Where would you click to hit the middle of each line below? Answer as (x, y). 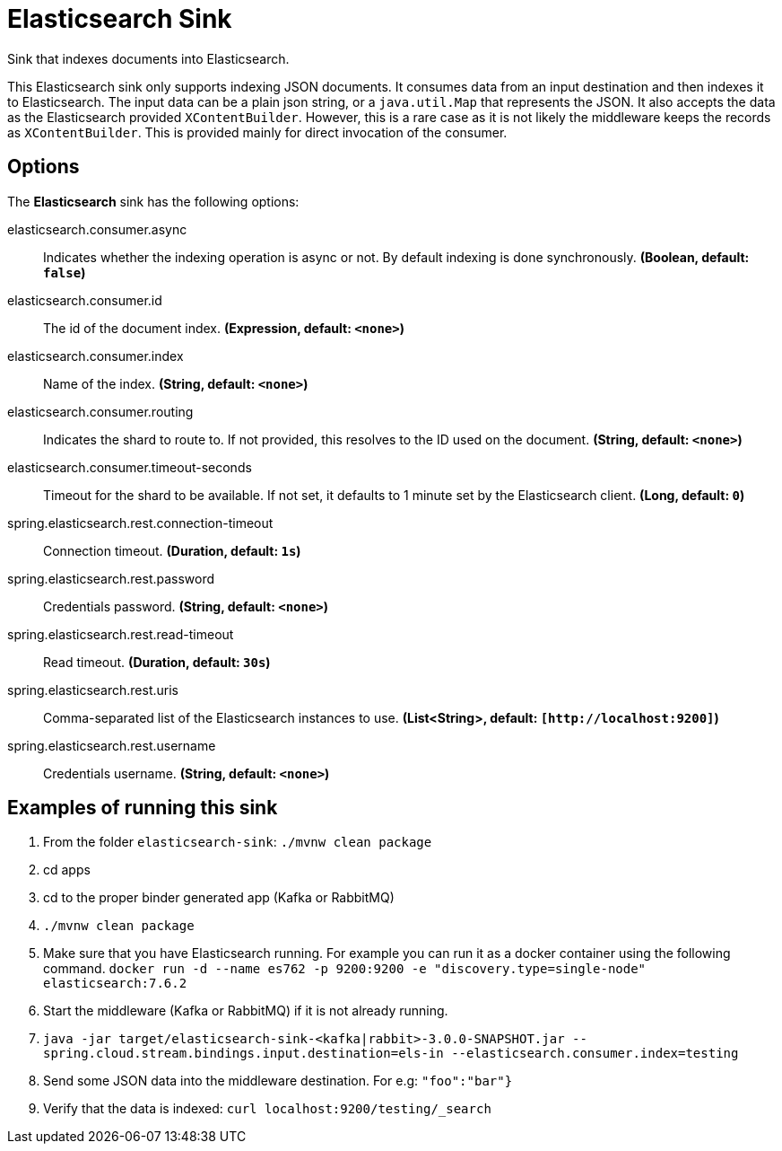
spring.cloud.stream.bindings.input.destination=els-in (243, 1054)
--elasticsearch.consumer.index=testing (595, 1054)
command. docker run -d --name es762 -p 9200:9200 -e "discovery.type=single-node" (345, 969)
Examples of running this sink (143, 808)
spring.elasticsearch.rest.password (111, 578)
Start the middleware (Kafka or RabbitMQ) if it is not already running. (246, 1011)
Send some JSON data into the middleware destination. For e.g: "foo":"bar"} (278, 1081)
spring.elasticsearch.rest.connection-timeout (140, 523)
